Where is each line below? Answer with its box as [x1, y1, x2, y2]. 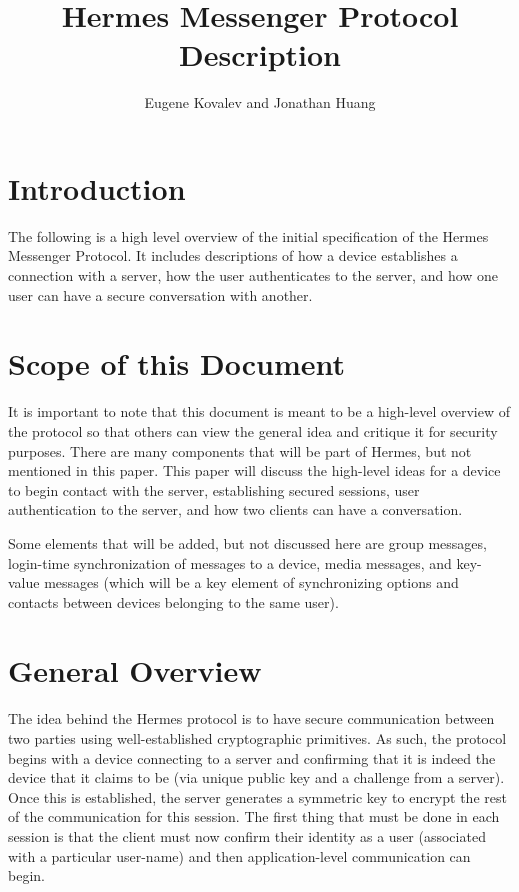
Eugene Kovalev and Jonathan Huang [144, 92, 376, 113]
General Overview [8, 650, 262, 691]
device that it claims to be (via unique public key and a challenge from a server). [8, 767, 505, 788]
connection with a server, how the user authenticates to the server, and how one [8, 265, 499, 286]
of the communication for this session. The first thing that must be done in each [8, 806, 500, 827]
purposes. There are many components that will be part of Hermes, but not [8, 440, 472, 461]
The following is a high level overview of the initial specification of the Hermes [8, 225, 489, 246]
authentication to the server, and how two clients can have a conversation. [8, 499, 463, 520]
